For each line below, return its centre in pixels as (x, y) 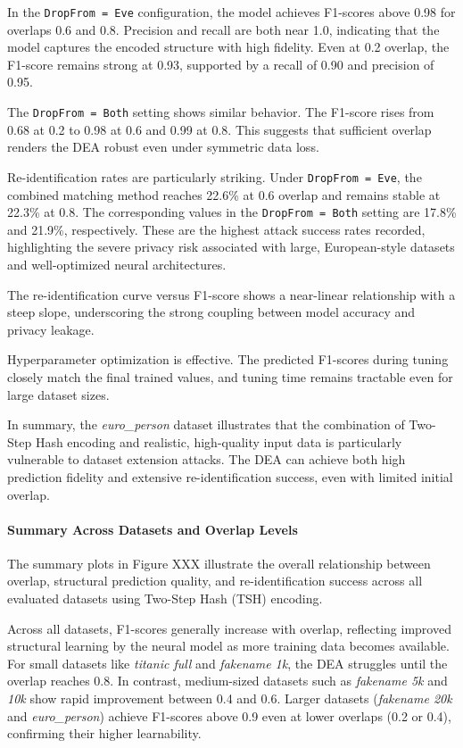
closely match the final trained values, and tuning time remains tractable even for (230, 376)
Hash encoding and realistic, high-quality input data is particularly (219, 441)
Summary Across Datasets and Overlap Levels (153, 529)
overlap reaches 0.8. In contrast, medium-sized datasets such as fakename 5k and (227, 681)
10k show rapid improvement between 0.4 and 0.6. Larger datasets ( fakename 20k (230, 698)
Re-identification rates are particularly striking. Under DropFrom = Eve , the (215, 176)
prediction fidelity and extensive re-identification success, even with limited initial (230, 476)
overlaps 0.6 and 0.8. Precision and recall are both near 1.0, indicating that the (223, 29)
